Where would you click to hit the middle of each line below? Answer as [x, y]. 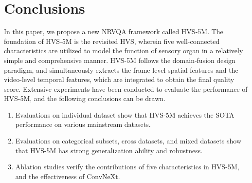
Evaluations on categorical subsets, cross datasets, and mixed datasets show [128, 141]
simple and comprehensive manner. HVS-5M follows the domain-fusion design [120, 60]
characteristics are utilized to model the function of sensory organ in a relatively [124, 51]
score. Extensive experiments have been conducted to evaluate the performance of [126, 89]
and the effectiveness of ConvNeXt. [68, 176]
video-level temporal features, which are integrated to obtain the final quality [119, 79]
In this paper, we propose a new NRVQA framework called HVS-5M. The [114, 31]
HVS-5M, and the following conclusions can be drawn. [85, 98]
